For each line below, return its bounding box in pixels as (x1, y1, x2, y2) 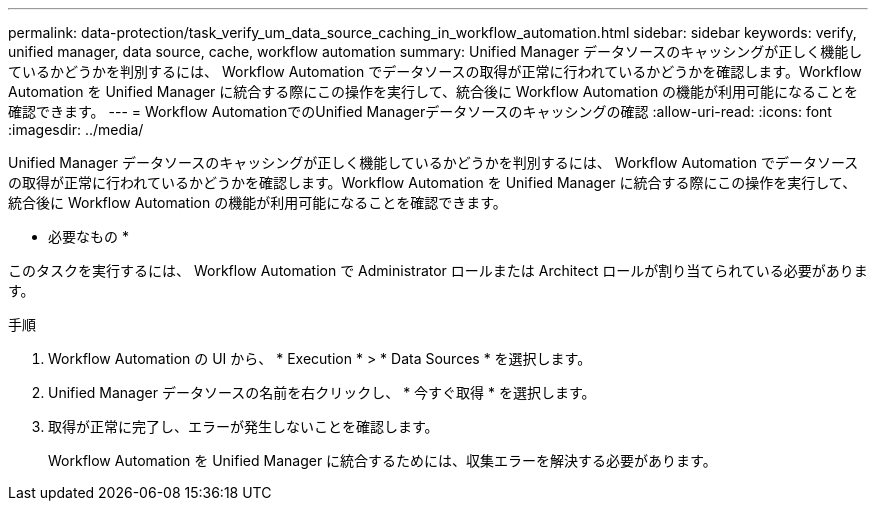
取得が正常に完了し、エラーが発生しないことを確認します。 (48, 418, 439, 435)
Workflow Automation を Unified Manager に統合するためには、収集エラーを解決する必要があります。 (48, 452, 717, 469)
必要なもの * (48, 228, 129, 245)
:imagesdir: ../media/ (8, 121, 144, 138)
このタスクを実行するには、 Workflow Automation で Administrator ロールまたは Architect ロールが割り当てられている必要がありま (8, 262, 868, 279)
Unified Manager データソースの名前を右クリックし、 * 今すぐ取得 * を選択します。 (48, 384, 596, 401)
